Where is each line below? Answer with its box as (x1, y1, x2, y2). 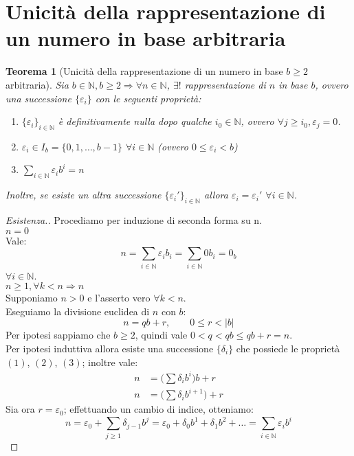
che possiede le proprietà (236, 341, 340, 355)
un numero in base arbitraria (5, 24, 286, 52)
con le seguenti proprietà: (95, 91, 201, 105)
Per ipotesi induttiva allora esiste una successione (5, 341, 214, 355)
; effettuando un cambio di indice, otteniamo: (63, 402, 254, 416)
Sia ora (5, 402, 35, 416)
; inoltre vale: (82, 354, 138, 369)
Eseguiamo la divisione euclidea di (5, 304, 150, 318)
